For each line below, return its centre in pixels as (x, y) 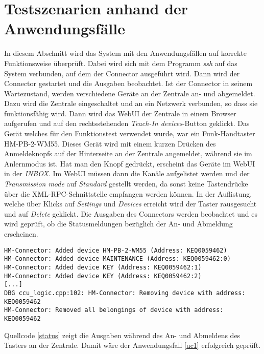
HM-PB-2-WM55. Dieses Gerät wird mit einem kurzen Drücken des (110, 143)
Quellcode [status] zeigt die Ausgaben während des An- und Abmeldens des (122, 335)
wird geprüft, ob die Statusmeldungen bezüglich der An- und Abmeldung (118, 224)
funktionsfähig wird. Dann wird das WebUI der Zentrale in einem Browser (120, 113)
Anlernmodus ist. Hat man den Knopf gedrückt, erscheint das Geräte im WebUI (130, 163)
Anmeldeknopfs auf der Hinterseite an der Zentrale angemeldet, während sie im (128, 153)
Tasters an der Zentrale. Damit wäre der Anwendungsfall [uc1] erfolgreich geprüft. (133, 345)
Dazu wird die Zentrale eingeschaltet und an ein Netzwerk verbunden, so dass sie (131, 103)
